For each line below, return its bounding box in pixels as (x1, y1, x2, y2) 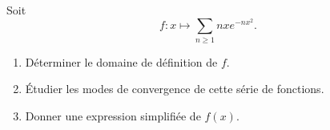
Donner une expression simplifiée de (25, 107, 201, 124)
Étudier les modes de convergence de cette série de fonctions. (25, 80, 324, 97)
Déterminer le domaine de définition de (25, 53, 218, 70)
